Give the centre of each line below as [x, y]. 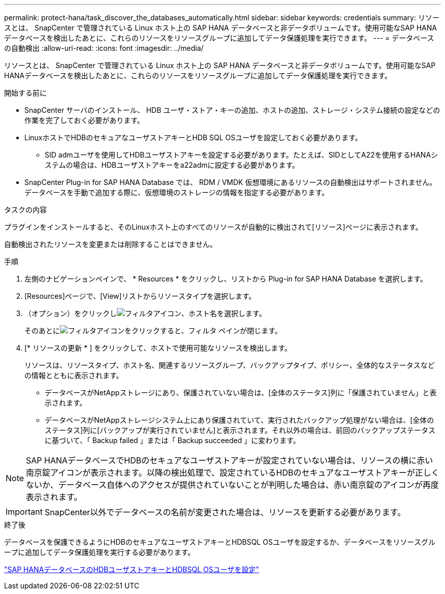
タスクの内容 [25, 210]
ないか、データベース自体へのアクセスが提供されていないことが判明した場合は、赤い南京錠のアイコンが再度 [232, 485]
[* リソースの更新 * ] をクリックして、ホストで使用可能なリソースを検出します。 [158, 348]
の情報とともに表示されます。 [74, 375]
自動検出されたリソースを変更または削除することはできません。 [110, 244]
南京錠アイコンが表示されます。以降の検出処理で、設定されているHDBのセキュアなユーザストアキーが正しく [233, 473]
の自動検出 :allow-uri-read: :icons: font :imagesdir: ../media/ [104, 48]
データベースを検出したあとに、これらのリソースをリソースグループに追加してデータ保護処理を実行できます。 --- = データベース [219, 38]
